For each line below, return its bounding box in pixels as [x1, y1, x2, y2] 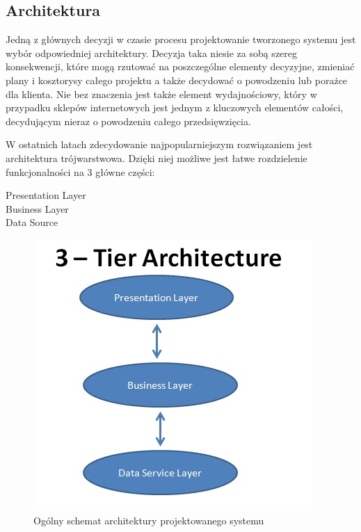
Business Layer [6, 201, 69, 216]
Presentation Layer [6, 188, 86, 202]
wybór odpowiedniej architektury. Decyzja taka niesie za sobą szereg [6, 45, 298, 60]
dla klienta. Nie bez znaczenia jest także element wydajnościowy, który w [6, 86, 317, 101]
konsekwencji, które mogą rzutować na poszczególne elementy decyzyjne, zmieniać [6, 59, 355, 74]
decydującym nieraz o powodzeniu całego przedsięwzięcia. [6, 113, 251, 128]
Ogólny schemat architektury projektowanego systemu [33, 513, 264, 527]
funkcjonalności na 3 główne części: [6, 164, 155, 179]
